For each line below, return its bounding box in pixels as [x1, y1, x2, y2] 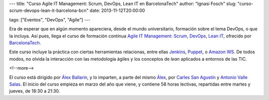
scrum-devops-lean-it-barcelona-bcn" [9, 7, 89, 13]
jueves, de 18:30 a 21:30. [9, 88, 60, 94]
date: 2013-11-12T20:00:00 [90, 7, 145, 13]
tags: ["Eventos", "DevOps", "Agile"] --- [9, 16, 91, 22]
